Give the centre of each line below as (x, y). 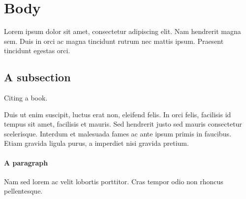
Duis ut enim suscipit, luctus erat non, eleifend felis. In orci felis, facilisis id (118, 114)
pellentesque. (23, 191)
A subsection (37, 77)
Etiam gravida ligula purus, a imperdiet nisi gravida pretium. (96, 143)
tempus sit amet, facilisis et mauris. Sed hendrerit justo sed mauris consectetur (123, 124)
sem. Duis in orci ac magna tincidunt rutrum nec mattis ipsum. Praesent (114, 41)
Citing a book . (26, 98)
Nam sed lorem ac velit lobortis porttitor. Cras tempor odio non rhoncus (114, 181)
